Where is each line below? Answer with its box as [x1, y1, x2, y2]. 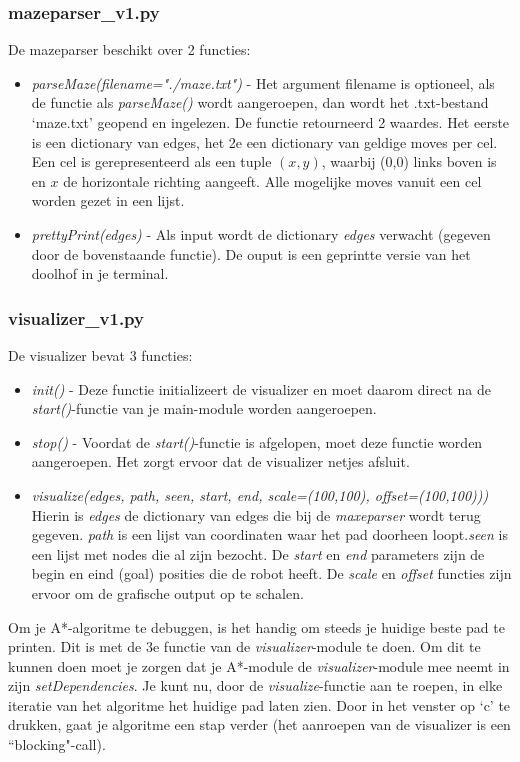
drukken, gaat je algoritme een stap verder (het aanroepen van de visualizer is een [8, 714, 511, 735]
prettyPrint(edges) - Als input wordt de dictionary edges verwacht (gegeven [31, 223, 491, 244]
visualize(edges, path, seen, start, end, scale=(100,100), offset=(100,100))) [31, 484, 489, 505]
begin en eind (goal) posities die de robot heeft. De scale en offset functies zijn [31, 563, 512, 584]
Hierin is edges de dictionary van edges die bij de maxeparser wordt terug [31, 504, 481, 525]
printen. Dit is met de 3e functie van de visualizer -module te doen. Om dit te [8, 636, 481, 657]
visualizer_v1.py [8, 305, 144, 330]
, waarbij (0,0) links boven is [321, 151, 497, 172]
